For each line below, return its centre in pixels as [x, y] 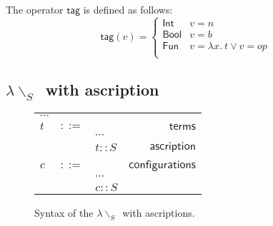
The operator [35, 9]
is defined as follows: [128, 9]
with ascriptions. [159, 213]
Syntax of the [64, 213]
